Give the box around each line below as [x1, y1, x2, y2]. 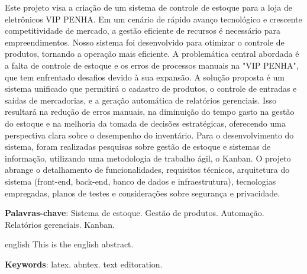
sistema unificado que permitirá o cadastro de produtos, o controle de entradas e [5, 82, 297, 95]
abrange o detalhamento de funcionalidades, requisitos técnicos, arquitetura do [5, 163, 290, 176]
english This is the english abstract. [5, 238, 134, 250]
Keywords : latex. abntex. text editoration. [5, 257, 163, 270]
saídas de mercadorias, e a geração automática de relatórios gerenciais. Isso [5, 94, 277, 106]
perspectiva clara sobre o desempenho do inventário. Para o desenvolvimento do [5, 128, 294, 141]
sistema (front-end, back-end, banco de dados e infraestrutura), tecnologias [5, 175, 276, 187]
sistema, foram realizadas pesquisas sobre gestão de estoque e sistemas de [5, 140, 271, 153]
